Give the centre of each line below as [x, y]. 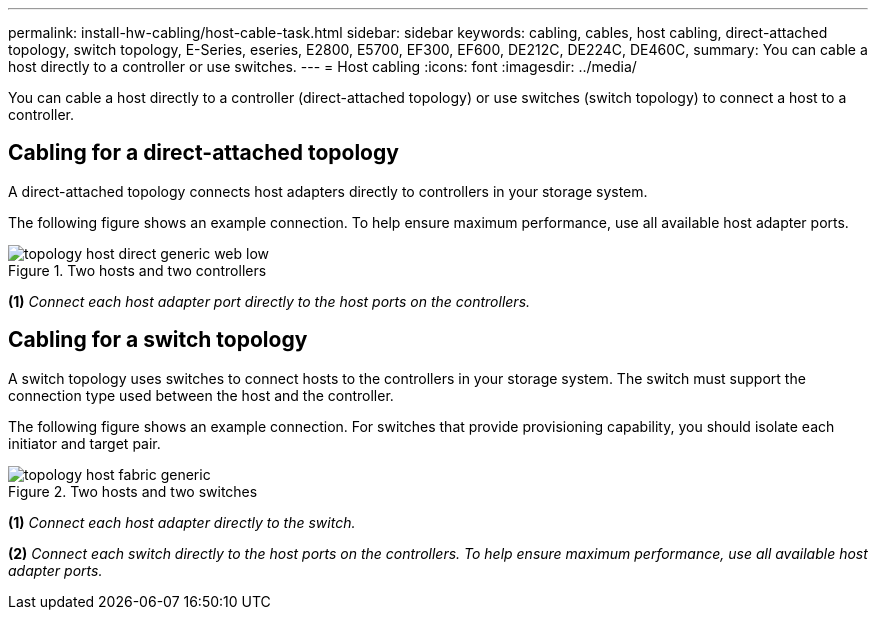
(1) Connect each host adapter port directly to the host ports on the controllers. [269, 301]
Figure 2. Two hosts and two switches [133, 491]
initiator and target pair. [84, 443]
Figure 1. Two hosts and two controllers [137, 270]
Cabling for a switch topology [158, 340]
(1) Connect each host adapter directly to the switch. [182, 522]
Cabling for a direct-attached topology [203, 153]
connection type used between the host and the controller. [201, 395]
